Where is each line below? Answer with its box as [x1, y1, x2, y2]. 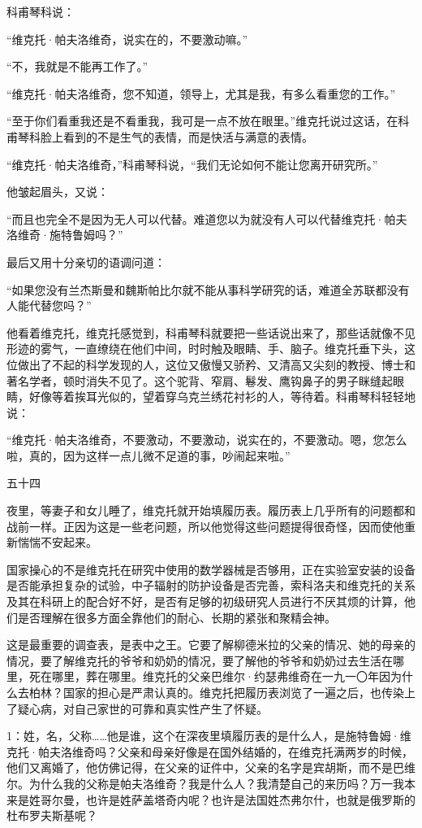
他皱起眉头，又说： [6, 183, 109, 200]
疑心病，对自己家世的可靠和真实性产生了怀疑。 [17, 699, 268, 717]
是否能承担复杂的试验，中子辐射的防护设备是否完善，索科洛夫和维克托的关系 [6, 577, 416, 594]
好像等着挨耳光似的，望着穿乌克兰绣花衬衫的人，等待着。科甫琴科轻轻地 [28, 388, 416, 405]
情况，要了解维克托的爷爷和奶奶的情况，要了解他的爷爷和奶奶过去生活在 [6, 652, 393, 669]
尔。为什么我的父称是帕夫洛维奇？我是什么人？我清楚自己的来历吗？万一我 [6, 774, 404, 791]
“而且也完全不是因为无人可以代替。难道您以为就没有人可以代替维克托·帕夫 [6, 210, 407, 227]
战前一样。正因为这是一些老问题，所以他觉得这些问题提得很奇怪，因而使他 [6, 517, 404, 534]
